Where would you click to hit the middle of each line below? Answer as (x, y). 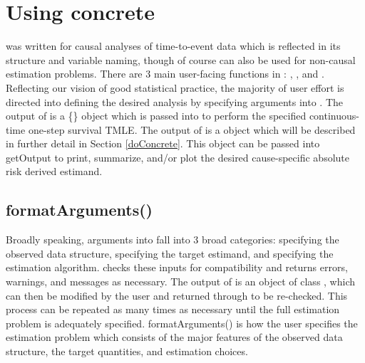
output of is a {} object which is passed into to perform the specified (156, 116)
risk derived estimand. (54, 171)
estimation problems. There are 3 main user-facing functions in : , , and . (165, 74)
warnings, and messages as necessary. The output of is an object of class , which (181, 282)
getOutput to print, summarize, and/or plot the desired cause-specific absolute (178, 157)
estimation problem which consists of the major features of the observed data (174, 337)
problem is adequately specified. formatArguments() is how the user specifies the (182, 323)
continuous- (334, 116)
